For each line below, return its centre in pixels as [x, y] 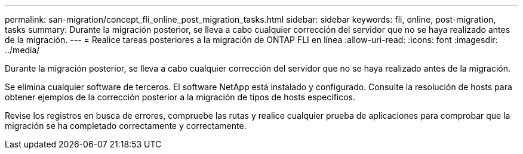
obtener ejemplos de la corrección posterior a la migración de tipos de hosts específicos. [180, 97]
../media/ [22, 50]
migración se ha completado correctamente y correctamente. [126, 126]
